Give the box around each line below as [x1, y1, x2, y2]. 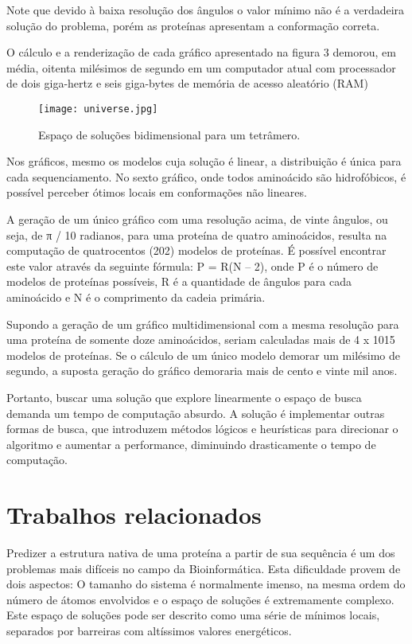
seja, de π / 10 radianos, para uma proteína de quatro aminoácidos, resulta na [6, 226, 387, 243]
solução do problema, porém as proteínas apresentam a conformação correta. [6, 17, 380, 33]
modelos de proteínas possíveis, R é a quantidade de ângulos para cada [6, 273, 352, 290]
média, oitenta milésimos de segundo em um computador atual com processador [6, 59, 396, 76]
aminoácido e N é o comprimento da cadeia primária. [6, 288, 266, 305]
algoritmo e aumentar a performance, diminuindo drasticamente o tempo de [6, 435, 376, 452]
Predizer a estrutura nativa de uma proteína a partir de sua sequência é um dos [6, 544, 395, 561]
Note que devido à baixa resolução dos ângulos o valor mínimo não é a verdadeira [6, 2, 405, 18]
